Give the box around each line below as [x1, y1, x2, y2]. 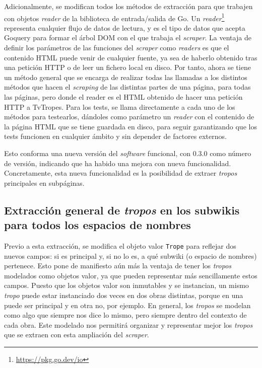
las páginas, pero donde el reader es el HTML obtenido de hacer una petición [4, 92, 243, 102]
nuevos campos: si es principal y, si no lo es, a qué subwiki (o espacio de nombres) [4, 250, 257, 261]
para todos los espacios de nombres [4, 217, 191, 233]
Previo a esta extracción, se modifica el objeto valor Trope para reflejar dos [4, 240, 236, 251]
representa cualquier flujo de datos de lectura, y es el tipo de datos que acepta [4, 22, 245, 33]
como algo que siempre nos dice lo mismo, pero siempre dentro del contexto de [4, 310, 247, 320]
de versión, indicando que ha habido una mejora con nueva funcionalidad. [4, 158, 231, 168]
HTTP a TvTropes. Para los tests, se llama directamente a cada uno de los [4, 101, 235, 112]
